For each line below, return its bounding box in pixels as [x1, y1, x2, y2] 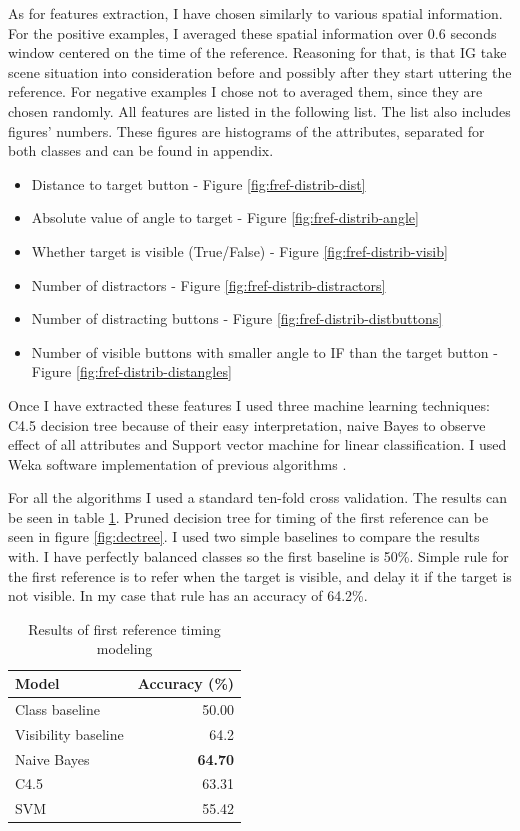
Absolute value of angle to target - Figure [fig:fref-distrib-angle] [31, 207, 419, 228]
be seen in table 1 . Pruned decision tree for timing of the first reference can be [8, 506, 489, 527]
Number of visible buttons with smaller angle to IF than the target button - [31, 341, 498, 362]
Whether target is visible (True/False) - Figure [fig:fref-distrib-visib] [31, 240, 448, 261]
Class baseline [15, 698, 100, 719]
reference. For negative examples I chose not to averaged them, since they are [8, 81, 483, 102]
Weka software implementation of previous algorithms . [8, 453, 347, 474]
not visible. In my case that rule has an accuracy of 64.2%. [8, 585, 368, 606]
